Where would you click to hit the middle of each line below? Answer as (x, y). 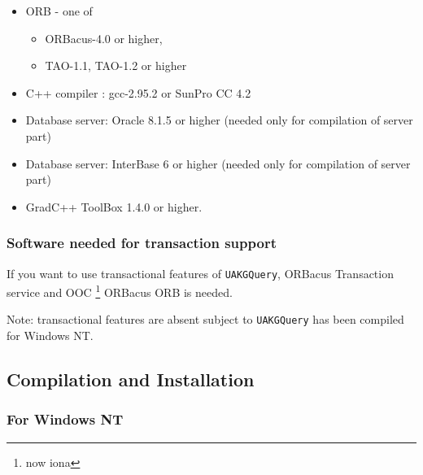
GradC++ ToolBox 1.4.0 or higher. (114, 206)
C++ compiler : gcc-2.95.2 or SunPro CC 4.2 (138, 92)
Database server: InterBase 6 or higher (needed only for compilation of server (218, 163)
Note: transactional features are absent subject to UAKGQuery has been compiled (205, 319)
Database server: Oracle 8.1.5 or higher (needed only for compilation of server (219, 120)
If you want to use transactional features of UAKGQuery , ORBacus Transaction (200, 273)
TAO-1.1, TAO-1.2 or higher (116, 65)
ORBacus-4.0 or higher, (104, 38)
